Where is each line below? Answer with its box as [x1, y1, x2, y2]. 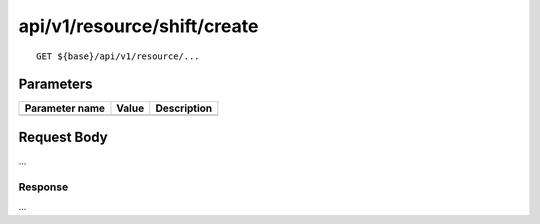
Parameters [18, 76, 93, 93]
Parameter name [24, 101, 105, 115]
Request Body [18, 128, 109, 145]
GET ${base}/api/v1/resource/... [36, 50, 200, 62]
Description [155, 101, 213, 115]
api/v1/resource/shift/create [18, 15, 259, 37]
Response [18, 180, 69, 194]
